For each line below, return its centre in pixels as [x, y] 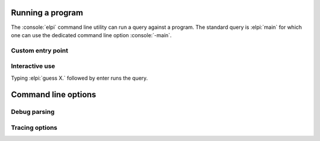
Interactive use [33, 66]
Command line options [54, 95]
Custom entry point [39, 50]
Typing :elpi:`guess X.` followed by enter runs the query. [79, 78]
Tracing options [34, 127]
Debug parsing [33, 112]
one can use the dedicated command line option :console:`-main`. [91, 35]
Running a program [47, 13]
